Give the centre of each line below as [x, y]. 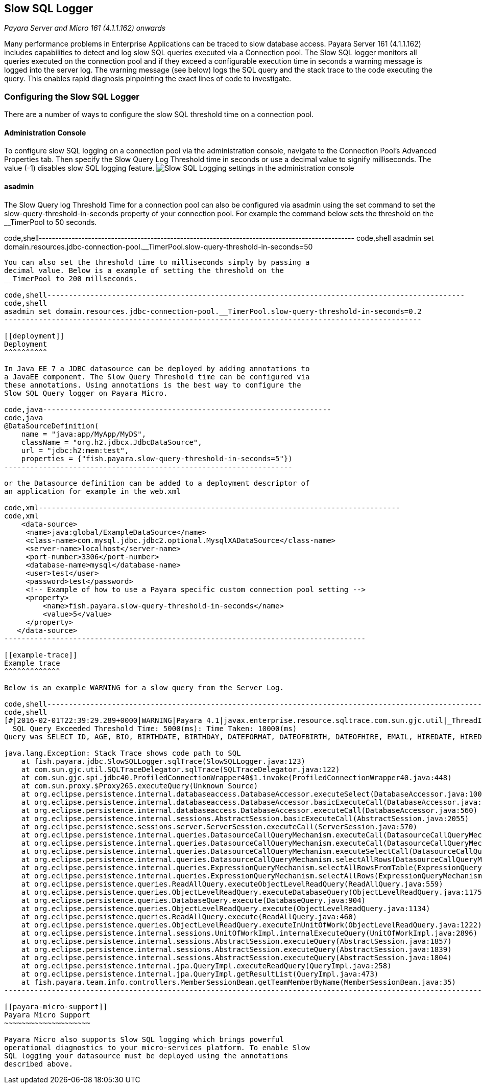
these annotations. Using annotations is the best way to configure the [153, 385]
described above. [39, 1064]
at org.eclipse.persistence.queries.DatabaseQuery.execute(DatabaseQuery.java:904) [194, 900]
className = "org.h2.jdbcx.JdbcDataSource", [112, 442]
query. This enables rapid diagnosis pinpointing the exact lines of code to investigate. [148, 79]
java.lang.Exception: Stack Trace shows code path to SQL [123, 753]
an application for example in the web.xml [92, 491]
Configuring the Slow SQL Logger [72, 96]
